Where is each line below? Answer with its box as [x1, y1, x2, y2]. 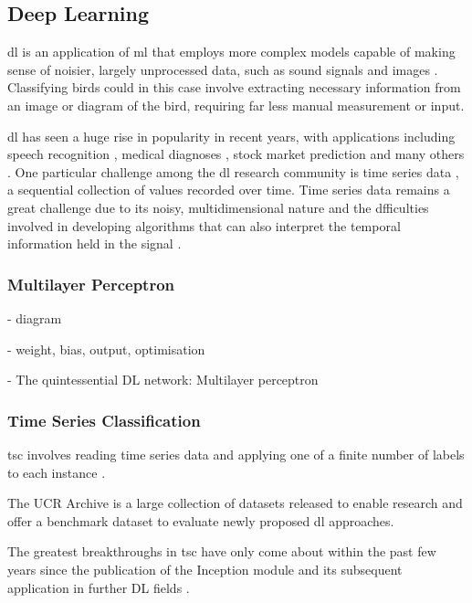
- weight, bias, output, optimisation [7, 339, 205, 358]
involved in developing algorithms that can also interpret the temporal [7, 216, 401, 235]
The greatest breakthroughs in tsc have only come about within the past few [7, 542, 436, 561]
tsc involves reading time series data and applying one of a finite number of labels [7, 444, 465, 463]
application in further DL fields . [7, 577, 190, 597]
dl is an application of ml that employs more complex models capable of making [7, 42, 456, 61]
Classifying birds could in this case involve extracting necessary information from [7, 78, 461, 97]
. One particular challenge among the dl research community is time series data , [7, 162, 459, 181]
